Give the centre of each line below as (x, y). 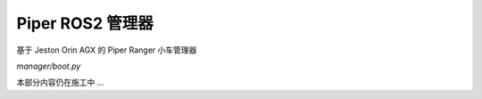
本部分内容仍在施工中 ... (60, 82)
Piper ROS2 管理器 (85, 23)
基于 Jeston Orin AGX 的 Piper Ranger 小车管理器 (107, 50)
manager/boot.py (49, 66)
